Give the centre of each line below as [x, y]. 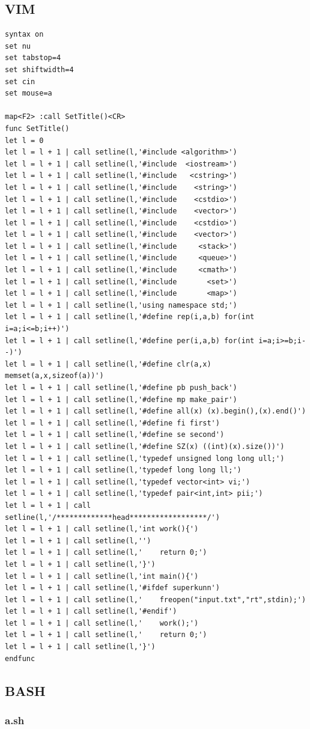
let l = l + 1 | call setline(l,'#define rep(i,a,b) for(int [130, 317]
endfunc [20, 658]
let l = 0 [24, 140]
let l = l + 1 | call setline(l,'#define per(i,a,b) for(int [130, 340]
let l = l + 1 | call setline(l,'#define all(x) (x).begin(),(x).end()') [156, 411]
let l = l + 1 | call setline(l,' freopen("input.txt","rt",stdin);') [156, 599]
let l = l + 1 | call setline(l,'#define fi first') [112, 423]
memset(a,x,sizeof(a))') [54, 376]
